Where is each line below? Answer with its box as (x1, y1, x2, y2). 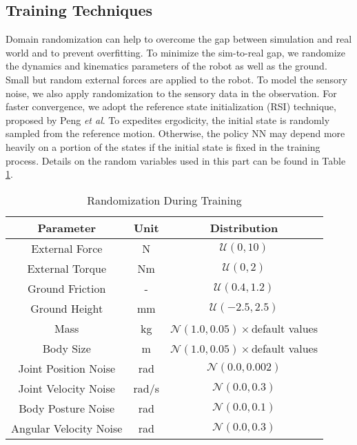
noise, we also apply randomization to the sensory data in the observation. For (6, 85, 337, 100)
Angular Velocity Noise (11, 420, 123, 436)
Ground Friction (28, 280, 106, 296)
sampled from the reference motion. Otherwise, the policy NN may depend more (6, 126, 345, 141)
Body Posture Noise (19, 400, 115, 416)
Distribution (210, 219, 278, 236)
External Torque (27, 260, 107, 276)
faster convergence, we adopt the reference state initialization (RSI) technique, (6, 99, 336, 114)
